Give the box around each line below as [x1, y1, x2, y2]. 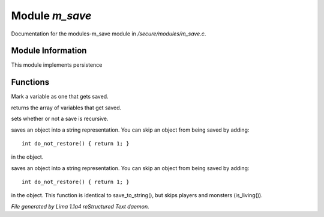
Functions [11, 77, 50, 87]
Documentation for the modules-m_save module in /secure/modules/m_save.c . [11, 30, 206, 37]
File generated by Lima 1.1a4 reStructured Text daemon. [11, 203, 149, 210]
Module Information [11, 46, 87, 56]
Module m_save [11, 9, 92, 22]
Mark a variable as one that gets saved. [11, 93, 109, 100]
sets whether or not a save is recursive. [11, 115, 109, 123]
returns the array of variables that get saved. [11, 104, 122, 111]
